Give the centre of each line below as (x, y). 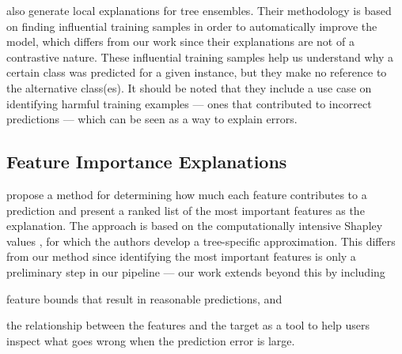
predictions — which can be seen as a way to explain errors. (152, 119)
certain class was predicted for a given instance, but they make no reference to (197, 72)
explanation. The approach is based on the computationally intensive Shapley (195, 226)
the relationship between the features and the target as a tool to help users (188, 325)
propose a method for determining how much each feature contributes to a (187, 194)
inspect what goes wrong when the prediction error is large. (151, 340)
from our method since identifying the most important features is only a (181, 256)
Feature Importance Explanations (147, 162)
